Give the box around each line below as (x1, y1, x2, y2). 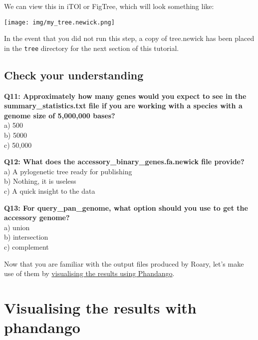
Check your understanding (4, 67, 144, 82)
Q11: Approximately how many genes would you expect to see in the (4, 90, 247, 101)
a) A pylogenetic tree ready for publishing (4, 166, 132, 176)
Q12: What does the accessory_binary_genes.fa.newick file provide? (4, 156, 245, 167)
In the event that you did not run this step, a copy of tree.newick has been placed (4, 33, 255, 43)
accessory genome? (4, 212, 70, 223)
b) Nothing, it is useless (4, 176, 76, 186)
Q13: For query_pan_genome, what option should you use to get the (4, 202, 248, 213)
